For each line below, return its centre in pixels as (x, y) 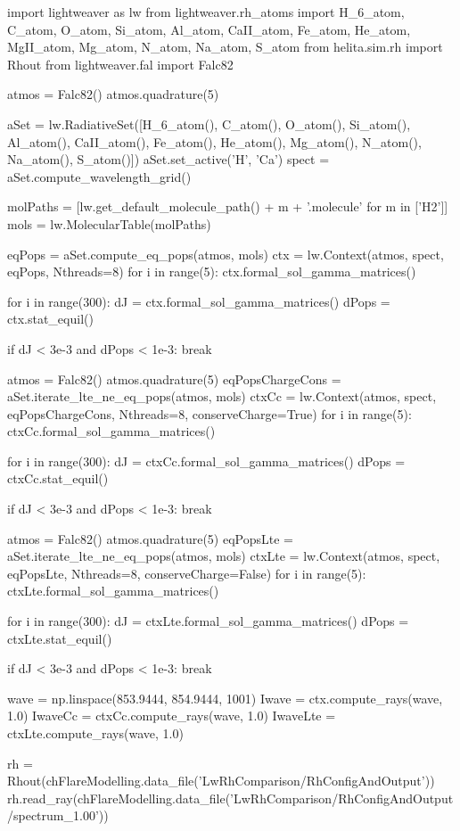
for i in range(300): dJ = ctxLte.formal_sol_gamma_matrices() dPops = (208, 621)
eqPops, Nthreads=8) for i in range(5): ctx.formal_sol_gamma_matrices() (212, 272)
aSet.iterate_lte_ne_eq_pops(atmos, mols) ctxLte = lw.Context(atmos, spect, (224, 556)
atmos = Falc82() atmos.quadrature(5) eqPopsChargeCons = (174, 378)
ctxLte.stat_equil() (60, 638)
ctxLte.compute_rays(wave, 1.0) (95, 733)
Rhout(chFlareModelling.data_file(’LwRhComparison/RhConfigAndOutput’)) (221, 781)
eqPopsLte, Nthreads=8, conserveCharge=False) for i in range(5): (187, 573)
